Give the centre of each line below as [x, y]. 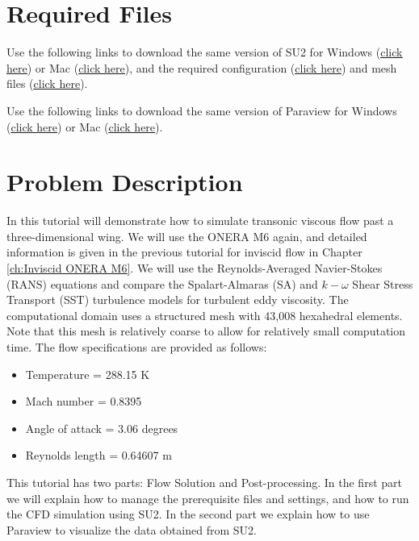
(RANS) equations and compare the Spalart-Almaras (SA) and [162, 283]
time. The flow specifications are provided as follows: [137, 346]
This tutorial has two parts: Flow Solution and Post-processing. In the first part [204, 482]
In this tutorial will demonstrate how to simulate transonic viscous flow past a [200, 221]
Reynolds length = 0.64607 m [98, 455]
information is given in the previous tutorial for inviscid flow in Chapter [184, 252]
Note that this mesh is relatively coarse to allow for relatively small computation [206, 331]
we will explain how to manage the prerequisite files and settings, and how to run [208, 498]
